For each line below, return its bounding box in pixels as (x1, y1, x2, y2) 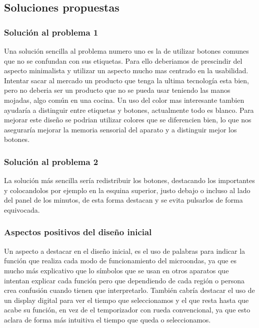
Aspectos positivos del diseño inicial (4, 226, 152, 238)
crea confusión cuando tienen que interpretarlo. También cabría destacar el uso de (4, 285, 255, 295)
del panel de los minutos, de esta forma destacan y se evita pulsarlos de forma (4, 195, 243, 205)
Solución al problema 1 (4, 26, 98, 38)
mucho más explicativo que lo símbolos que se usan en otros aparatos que (4, 265, 229, 275)
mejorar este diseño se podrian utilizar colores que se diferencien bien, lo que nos (4, 114, 251, 125)
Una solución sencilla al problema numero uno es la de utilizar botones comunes (4, 46, 249, 56)
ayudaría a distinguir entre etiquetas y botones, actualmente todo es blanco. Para (4, 104, 254, 115)
